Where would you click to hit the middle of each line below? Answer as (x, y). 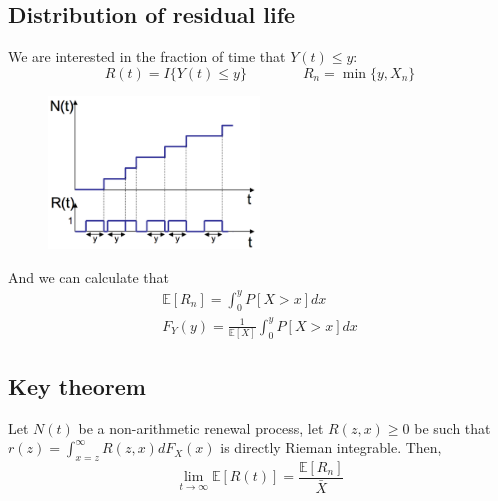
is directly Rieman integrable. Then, (331, 447)
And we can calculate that (88, 276)
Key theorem (77, 385)
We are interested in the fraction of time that (147, 56)
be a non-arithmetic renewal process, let (201, 427)
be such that (452, 427)
